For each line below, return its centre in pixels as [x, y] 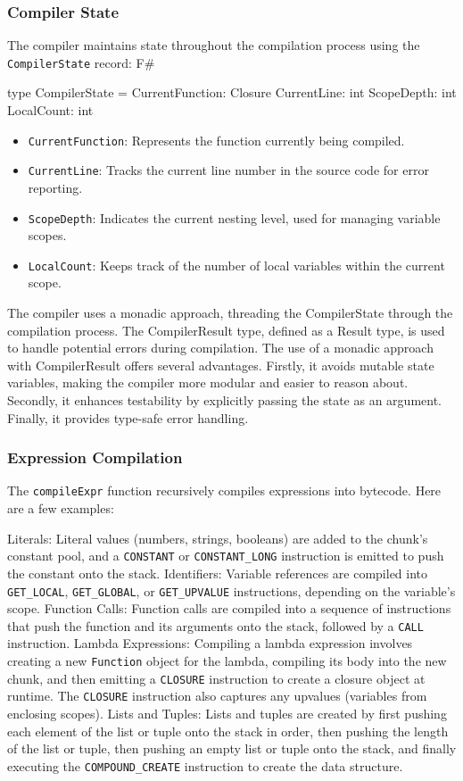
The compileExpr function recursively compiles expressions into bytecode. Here [224, 490]
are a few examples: [61, 508]
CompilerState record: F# [81, 62]
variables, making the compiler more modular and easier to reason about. [208, 382]
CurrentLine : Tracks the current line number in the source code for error [228, 170]
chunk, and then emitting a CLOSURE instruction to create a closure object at [216, 678]
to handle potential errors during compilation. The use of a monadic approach [220, 348]
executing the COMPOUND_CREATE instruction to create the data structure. [205, 765]
